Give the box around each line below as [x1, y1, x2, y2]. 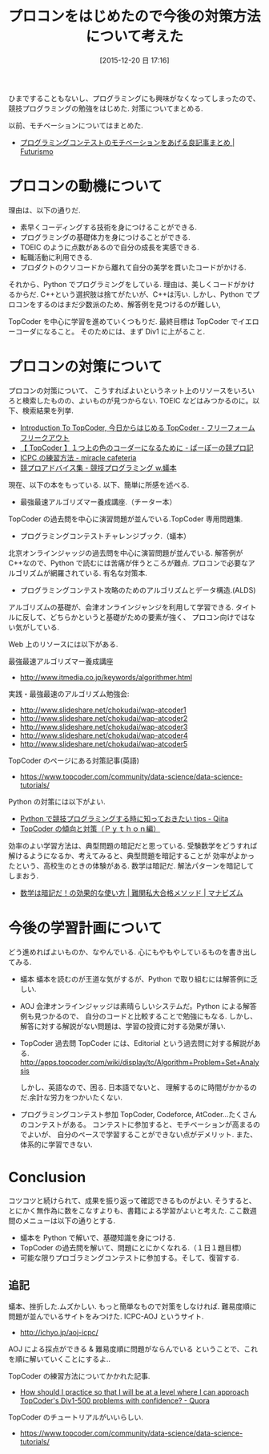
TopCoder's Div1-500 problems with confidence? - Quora [19, 1395, 211, 1405]
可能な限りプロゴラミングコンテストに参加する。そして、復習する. [19, 1253, 239, 1262]
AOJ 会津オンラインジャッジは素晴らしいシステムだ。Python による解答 [19, 1001, 258, 1011]
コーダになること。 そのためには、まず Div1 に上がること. [14, 326, 206, 336]
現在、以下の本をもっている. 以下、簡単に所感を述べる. [8, 480, 190, 489]
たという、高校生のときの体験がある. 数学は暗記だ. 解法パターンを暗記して [8, 861, 255, 870]
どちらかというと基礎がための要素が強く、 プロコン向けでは [49, 612, 248, 622]
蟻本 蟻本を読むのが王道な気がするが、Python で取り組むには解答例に [19, 974, 251, 983]
